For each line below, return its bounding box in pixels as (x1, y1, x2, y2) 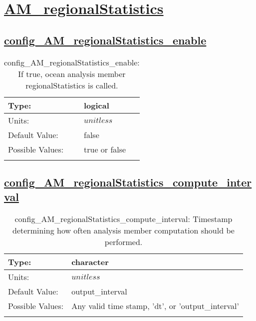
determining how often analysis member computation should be (12, 224, 235, 236)
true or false (84, 143, 126, 155)
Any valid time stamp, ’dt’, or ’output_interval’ (71, 300, 239, 312)
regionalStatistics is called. (25, 79, 118, 91)
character (71, 256, 109, 268)
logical (84, 99, 109, 111)
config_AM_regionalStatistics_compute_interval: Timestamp (14, 213, 233, 225)
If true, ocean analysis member (18, 67, 126, 79)
